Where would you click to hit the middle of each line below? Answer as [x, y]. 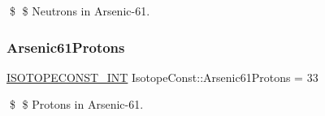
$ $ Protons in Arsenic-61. [76, 104]
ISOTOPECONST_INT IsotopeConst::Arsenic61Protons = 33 [162, 77]
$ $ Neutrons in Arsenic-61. [80, 11]
